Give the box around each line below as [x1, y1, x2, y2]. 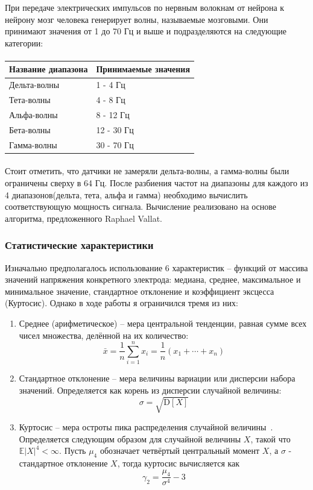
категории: [5, 36, 43, 49]
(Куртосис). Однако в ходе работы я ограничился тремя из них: [5, 297, 238, 309]
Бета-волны [9, 123, 51, 136]
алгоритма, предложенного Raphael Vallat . [5, 212, 162, 224]
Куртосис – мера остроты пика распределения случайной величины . [19, 420, 273, 433]
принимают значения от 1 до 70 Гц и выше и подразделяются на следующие [5, 25, 286, 37]
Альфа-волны [9, 108, 58, 121]
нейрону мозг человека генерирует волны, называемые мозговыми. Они [5, 13, 268, 25]
